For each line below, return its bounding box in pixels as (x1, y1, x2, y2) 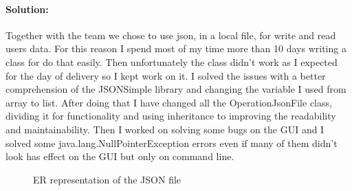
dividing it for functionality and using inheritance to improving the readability (5, 109, 336, 123)
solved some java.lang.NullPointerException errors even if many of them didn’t (5, 135, 338, 150)
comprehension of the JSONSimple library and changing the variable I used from (5, 82, 346, 96)
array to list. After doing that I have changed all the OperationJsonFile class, (5, 95, 332, 109)
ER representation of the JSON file (33, 172, 181, 186)
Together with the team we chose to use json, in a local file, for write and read (5, 27, 336, 42)
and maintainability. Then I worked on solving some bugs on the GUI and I (5, 122, 324, 136)
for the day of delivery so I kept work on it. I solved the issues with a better (5, 68, 326, 82)
